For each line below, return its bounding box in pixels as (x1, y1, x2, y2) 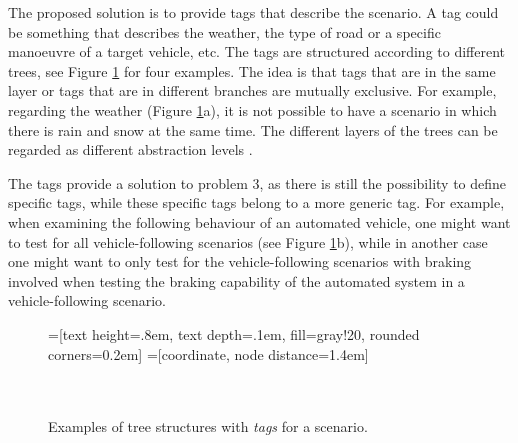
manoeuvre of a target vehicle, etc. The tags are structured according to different (8, 41, 505, 62)
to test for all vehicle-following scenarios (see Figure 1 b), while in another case (8, 231, 488, 252)
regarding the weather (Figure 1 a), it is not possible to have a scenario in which (8, 99, 497, 120)
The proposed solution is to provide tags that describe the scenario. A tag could (8, 2, 499, 22)
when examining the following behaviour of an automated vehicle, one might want (8, 211, 511, 232)
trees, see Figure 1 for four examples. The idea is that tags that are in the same (8, 60, 496, 81)
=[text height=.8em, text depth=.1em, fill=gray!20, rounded (48, 323, 420, 344)
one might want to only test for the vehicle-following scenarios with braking (8, 251, 472, 272)
